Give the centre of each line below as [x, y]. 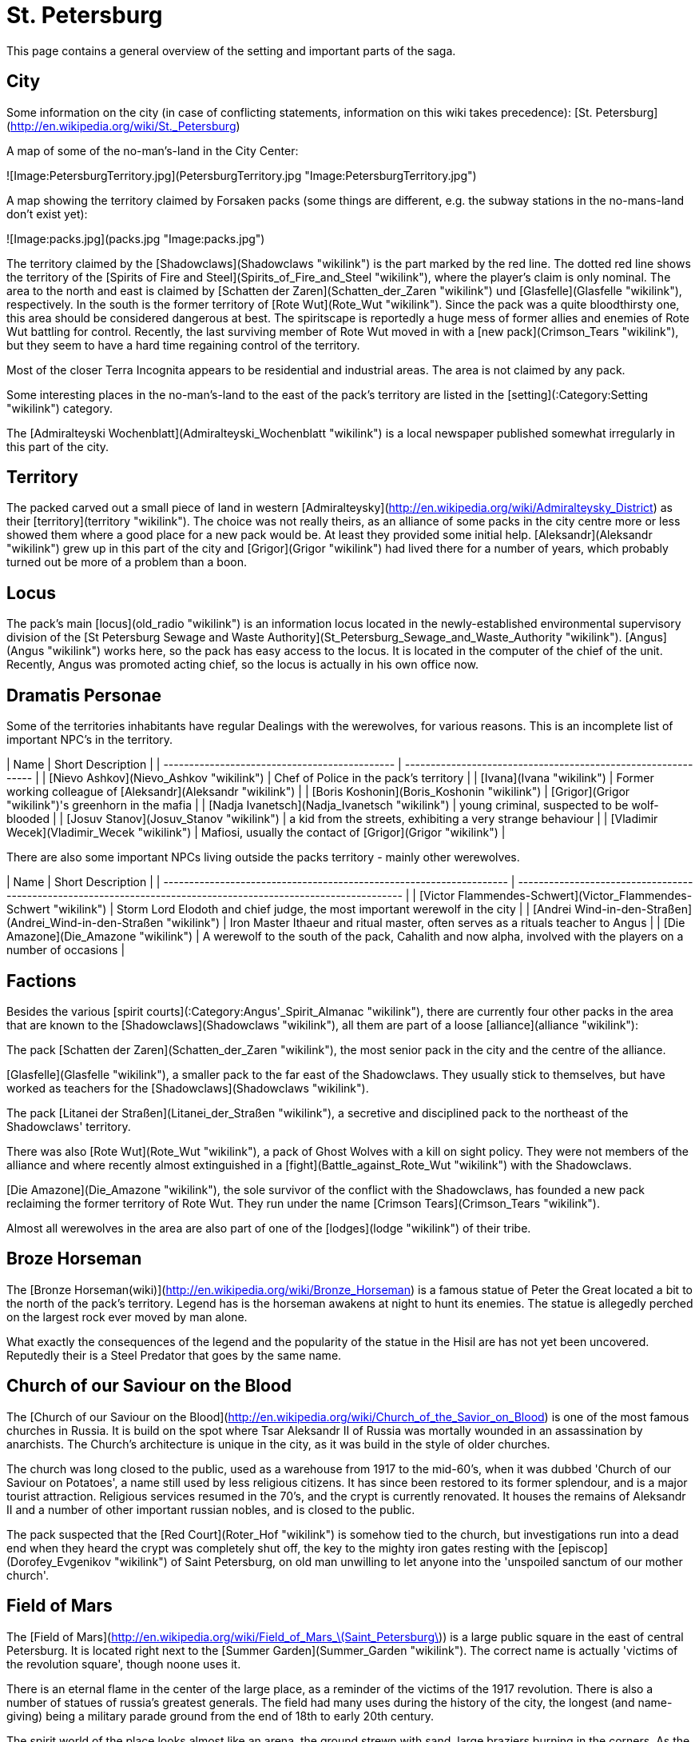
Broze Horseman [74, 1259]
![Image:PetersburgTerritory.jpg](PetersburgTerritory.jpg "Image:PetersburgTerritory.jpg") [242, 175]
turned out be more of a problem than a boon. [127, 562]
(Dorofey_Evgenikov [59, 1561]
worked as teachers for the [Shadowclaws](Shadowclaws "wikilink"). [188, 1088]
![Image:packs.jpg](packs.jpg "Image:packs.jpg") [136, 238]
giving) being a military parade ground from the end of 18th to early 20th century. [220, 1716]
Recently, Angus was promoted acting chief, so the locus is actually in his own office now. [243, 665]
